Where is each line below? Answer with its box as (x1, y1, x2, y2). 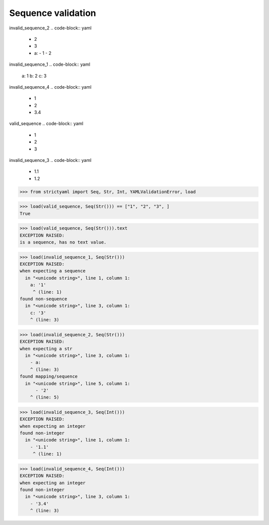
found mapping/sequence (19, 374, 78, 380)
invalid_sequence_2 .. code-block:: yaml (9, 25, 92, 31)
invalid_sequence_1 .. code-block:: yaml (9, 61, 91, 67)
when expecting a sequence (19, 268, 86, 274)
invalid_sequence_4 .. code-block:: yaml (9, 84, 92, 90)
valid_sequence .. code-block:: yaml (9, 121, 84, 127)
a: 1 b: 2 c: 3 (21, 73, 47, 79)
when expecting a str (19, 346, 73, 351)
